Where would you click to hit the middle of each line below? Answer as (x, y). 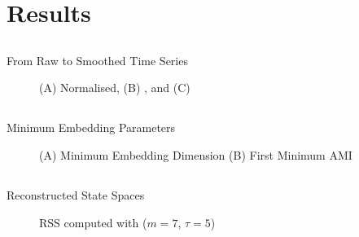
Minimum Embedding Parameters (91, 127)
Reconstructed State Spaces (76, 194)
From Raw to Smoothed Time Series (97, 60)
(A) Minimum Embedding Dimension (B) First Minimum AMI (196, 154)
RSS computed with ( (93, 222)
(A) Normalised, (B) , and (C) (115, 88)
